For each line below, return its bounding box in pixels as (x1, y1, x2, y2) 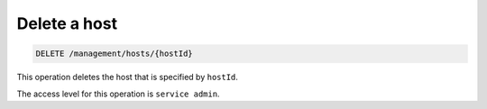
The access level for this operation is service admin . (16, 88, 220, 99)
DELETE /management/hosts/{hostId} (35, 49, 193, 59)
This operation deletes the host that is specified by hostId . (16, 72, 239, 83)
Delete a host (16, 14, 117, 33)
